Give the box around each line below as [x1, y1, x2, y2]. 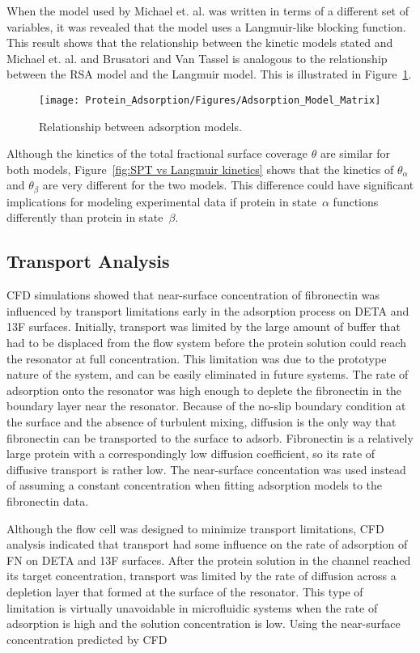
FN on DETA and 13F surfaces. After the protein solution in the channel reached [6, 551, 411, 568]
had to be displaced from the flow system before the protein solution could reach [6, 334, 406, 351]
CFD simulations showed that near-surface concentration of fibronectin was [6, 286, 380, 303]
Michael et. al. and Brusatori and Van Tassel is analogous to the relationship [6, 49, 388, 66]
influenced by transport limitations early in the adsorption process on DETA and [6, 302, 409, 319]
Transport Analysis [6, 248, 170, 273]
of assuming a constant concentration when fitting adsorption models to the [6, 477, 383, 494]
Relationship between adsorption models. [39, 117, 242, 134]
